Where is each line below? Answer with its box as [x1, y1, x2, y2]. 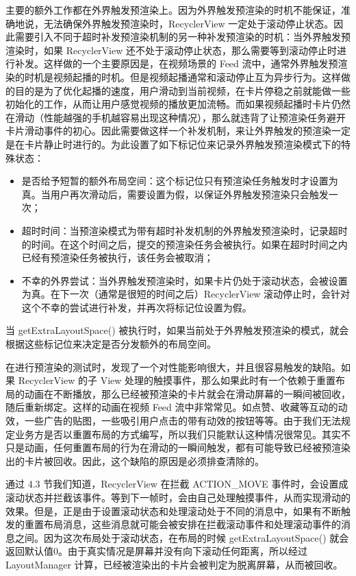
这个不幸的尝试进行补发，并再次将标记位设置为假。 [21, 300, 252, 314]
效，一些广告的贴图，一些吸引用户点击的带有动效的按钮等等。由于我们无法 [5, 413, 341, 428]
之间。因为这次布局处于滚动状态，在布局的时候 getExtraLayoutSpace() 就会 [14, 530, 349, 544]
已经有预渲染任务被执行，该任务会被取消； [21, 250, 214, 265]
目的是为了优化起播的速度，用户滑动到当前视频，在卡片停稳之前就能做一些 [14, 83, 351, 97]
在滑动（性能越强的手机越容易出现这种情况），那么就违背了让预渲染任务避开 [5, 110, 346, 124]
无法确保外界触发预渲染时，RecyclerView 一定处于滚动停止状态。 [43, 16, 334, 30]
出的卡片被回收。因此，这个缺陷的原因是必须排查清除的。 [5, 453, 264, 468]
